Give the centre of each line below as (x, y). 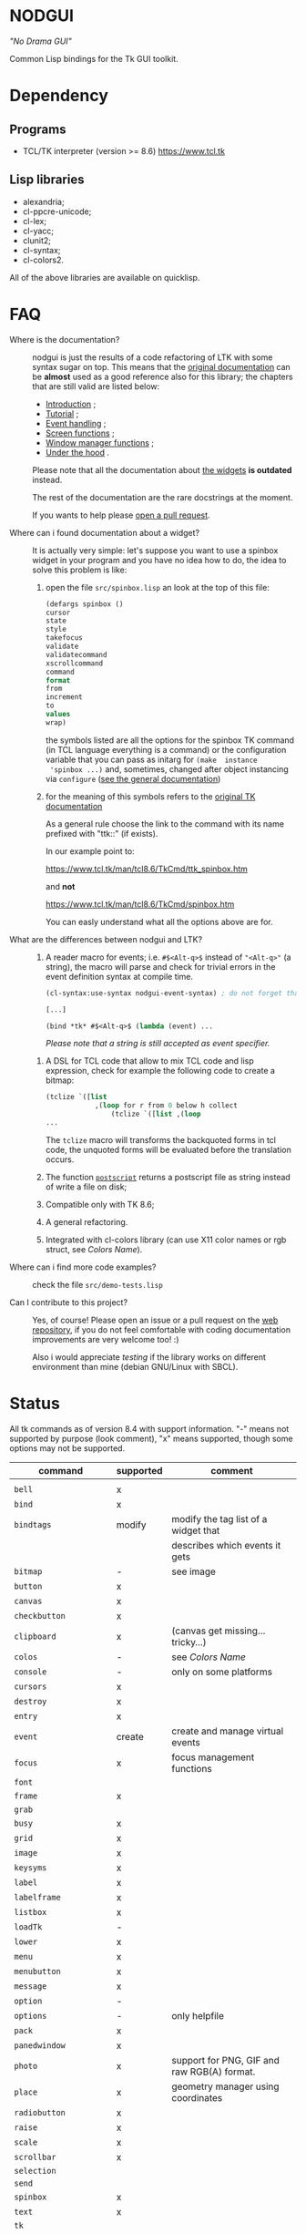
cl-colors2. (43, 260)
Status (35, 1404)
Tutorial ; (62, 413)
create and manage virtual (228, 1731)
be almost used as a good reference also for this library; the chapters (163, 376)
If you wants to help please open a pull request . (122, 515)
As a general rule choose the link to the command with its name (165, 824)
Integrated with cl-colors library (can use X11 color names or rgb (166, 1240)
